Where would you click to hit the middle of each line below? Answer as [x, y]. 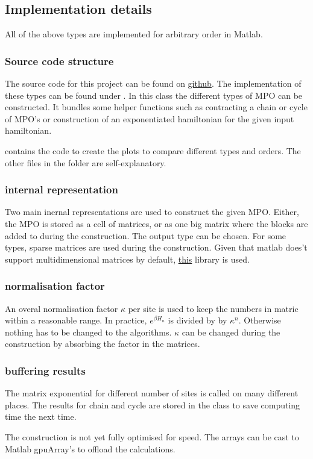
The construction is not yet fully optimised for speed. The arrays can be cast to [152, 436]
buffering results [45, 370]
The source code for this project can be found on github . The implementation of [153, 83]
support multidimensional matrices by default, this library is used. [127, 259]
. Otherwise [260, 320]
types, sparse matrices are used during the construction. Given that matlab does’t [156, 247]
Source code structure [59, 61]
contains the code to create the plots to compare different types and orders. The [153, 150]
